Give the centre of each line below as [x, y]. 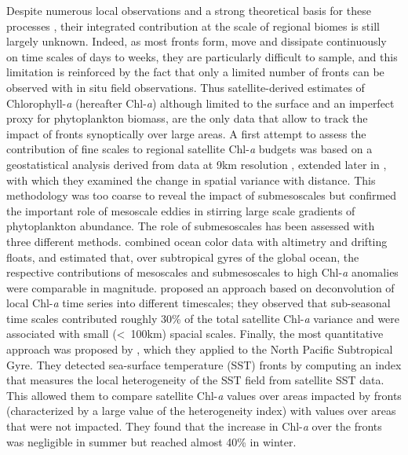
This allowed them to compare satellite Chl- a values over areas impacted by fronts [204, 395]
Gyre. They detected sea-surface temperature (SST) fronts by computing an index [204, 364]
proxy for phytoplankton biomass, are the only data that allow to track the [187, 118]
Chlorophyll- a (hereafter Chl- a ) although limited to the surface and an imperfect [200, 103]
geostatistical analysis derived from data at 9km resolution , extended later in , [197, 164]
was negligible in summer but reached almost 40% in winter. [151, 441]
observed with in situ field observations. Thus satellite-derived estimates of [186, 87]
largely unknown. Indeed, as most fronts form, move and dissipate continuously [197, 41]
